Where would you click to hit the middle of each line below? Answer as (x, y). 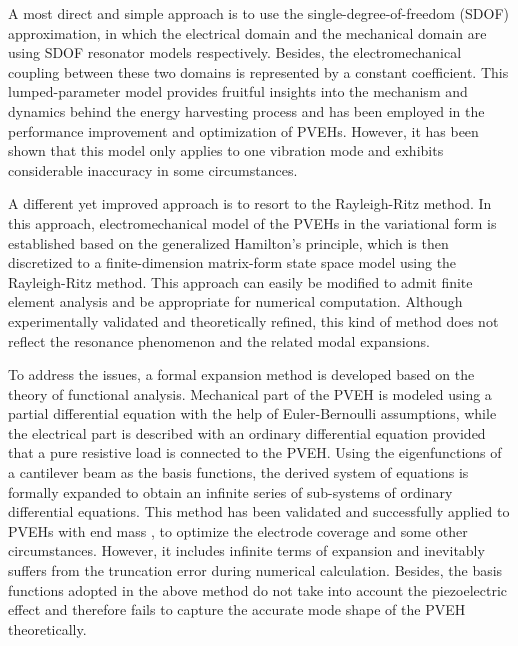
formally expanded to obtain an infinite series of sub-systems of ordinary (230, 491)
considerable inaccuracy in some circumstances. (153, 169)
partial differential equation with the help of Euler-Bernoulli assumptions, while (252, 413)
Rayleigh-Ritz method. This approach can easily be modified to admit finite (240, 281)
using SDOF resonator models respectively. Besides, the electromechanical (235, 52)
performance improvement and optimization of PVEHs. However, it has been (243, 130)
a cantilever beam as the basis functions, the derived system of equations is (238, 472)
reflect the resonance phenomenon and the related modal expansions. (219, 340)
